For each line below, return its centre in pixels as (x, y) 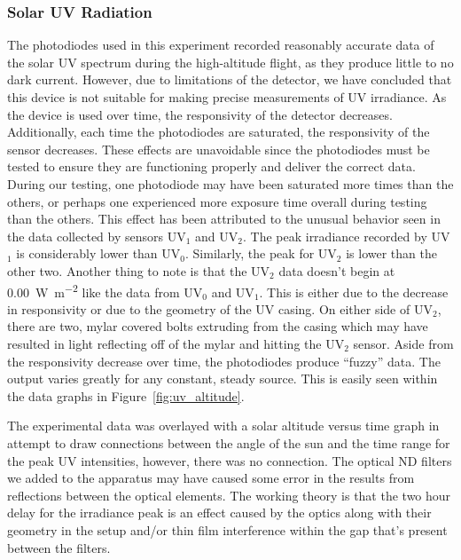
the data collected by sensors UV (97, 236)
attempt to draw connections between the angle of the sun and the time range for (229, 442)
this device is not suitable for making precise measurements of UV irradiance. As (227, 97)
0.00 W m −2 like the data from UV (105, 290)
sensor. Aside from (403, 343)
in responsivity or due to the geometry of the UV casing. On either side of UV (220, 308)
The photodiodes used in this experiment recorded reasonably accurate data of (221, 45)
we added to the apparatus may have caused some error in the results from (211, 478)
